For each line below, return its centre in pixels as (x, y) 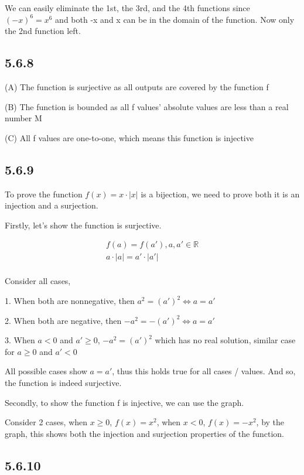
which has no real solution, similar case (225, 340)
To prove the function (44, 194)
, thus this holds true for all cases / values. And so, (204, 371)
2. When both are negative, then (63, 320)
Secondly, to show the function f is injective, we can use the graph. (124, 402)
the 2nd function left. (43, 31)
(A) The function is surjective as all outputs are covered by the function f (137, 86)
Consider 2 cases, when (46, 422)
